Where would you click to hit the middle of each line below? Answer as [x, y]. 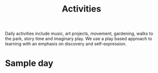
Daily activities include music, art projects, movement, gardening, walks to [79, 34]
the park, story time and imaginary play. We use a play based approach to [79, 39]
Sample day [29, 63]
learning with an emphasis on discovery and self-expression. [66, 44]
